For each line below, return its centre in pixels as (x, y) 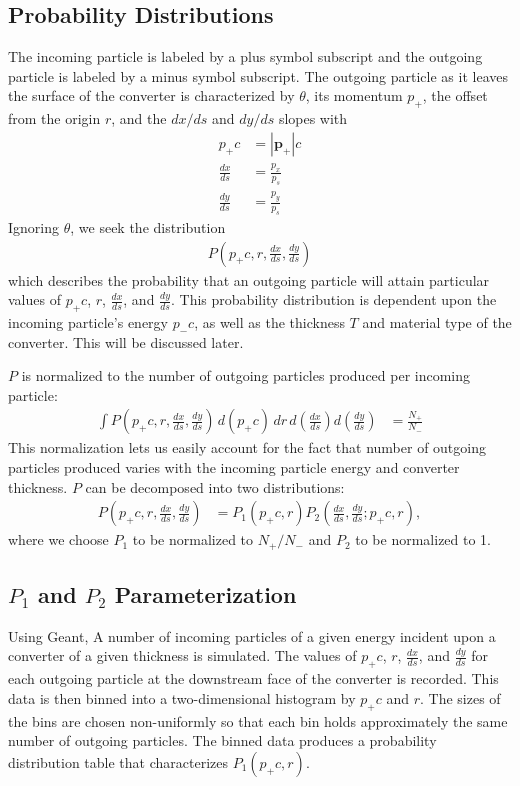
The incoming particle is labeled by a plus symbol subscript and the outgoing (245, 56)
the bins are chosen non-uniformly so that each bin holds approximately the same (258, 720)
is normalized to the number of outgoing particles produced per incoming (246, 375)
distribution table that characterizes (118, 761)
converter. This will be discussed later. (126, 341)
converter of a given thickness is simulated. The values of (182, 655)
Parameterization (205, 594)
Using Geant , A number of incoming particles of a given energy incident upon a (252, 635)
